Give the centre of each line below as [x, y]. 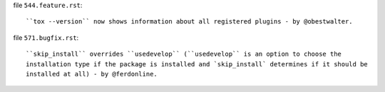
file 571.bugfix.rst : [46, 37]
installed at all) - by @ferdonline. [92, 74]
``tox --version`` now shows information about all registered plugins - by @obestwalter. [189, 22]
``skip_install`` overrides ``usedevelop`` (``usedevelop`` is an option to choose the [184, 54]
